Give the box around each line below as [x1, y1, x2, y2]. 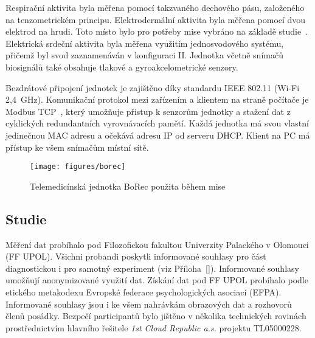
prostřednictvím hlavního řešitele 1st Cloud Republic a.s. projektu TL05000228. [5, 321, 302, 334]
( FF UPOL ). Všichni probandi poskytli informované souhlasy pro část [5, 250, 266, 263]
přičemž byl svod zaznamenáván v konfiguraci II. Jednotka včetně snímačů [5, 49, 283, 61]
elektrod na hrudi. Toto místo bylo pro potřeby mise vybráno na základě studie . [5, 25, 308, 38]
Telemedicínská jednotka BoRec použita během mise [30, 179, 226, 192]
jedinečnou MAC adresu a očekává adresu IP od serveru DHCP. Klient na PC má [5, 128, 310, 141]
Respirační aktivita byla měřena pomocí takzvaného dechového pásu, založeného [5, 1, 305, 13]
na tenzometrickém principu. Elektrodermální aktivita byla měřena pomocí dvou [5, 13, 306, 26]
